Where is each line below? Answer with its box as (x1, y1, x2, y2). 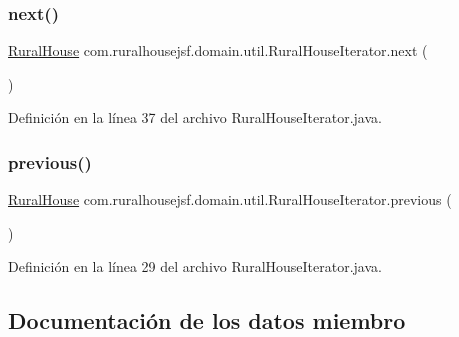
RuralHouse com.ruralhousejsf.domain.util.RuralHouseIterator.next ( (8, 40, 428, 61)
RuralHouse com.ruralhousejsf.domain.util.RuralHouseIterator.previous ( (8, 189, 452, 210)
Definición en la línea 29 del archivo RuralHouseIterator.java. (8, 256, 382, 277)
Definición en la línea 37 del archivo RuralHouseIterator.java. (8, 107, 382, 128)
